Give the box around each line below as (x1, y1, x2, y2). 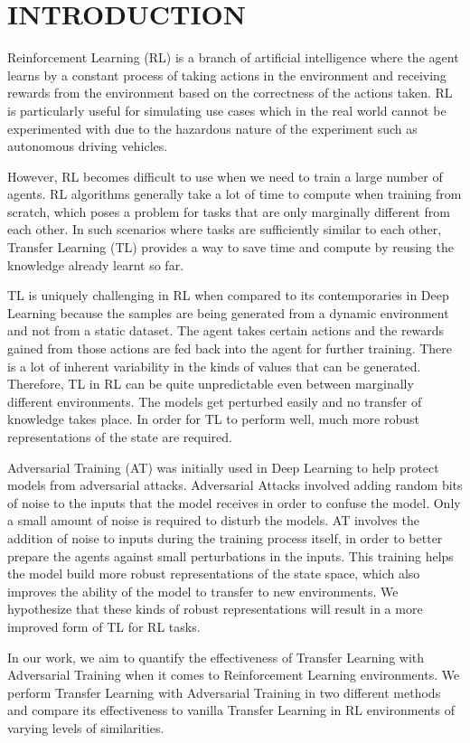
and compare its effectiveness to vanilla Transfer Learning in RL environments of (7, 701, 456, 719)
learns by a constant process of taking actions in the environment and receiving (7, 65, 446, 84)
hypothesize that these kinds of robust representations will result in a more (7, 599, 423, 618)
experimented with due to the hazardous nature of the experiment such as (7, 118, 418, 137)
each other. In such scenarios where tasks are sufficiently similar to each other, (7, 220, 442, 239)
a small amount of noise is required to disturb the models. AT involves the (7, 511, 419, 530)
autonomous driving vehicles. (7, 136, 168, 155)
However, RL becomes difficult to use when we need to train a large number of (7, 166, 443, 185)
